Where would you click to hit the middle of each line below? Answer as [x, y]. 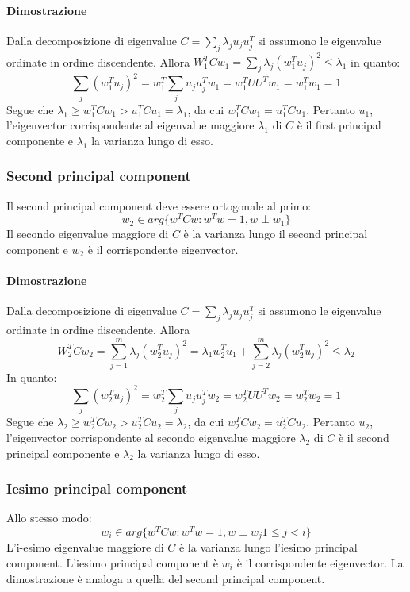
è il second [364, 437]
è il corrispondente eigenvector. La [320, 563]
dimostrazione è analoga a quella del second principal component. [166, 578]
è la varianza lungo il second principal [276, 234]
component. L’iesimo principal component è [113, 563]
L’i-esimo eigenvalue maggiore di [85, 547]
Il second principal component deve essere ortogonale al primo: [159, 205]
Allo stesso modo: [49, 518]
